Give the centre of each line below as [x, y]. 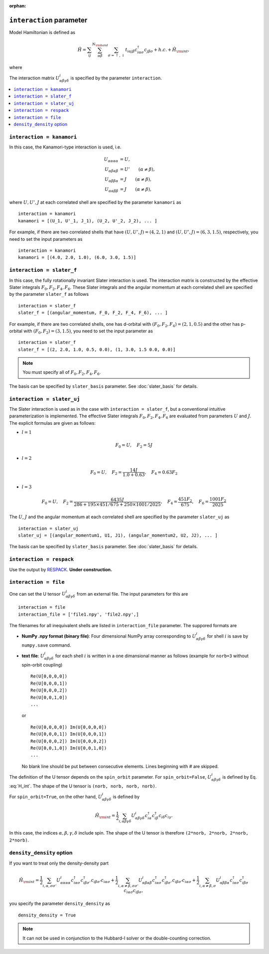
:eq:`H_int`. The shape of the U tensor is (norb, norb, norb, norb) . [83, 786]
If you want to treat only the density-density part [59, 863]
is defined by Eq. [240, 777]
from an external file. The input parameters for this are [132, 594]
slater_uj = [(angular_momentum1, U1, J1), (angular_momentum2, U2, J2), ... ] [118, 535]
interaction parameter [48, 20]
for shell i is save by [228, 636]
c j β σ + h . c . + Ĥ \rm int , [167, 50]
